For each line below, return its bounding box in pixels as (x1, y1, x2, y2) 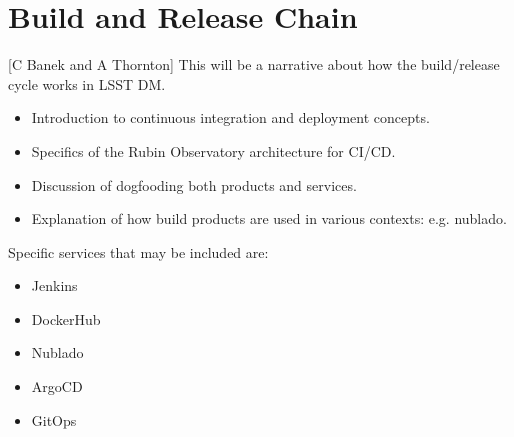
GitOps (31, 409, 77, 430)
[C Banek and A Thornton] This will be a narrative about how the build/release (8, 54, 500, 75)
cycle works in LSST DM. (8, 73, 166, 94)
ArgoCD (31, 376, 83, 397)
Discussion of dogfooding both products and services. (31, 174, 357, 195)
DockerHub (31, 308, 101, 329)
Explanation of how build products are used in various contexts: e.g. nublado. (31, 208, 507, 229)
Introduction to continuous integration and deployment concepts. (31, 107, 430, 128)
